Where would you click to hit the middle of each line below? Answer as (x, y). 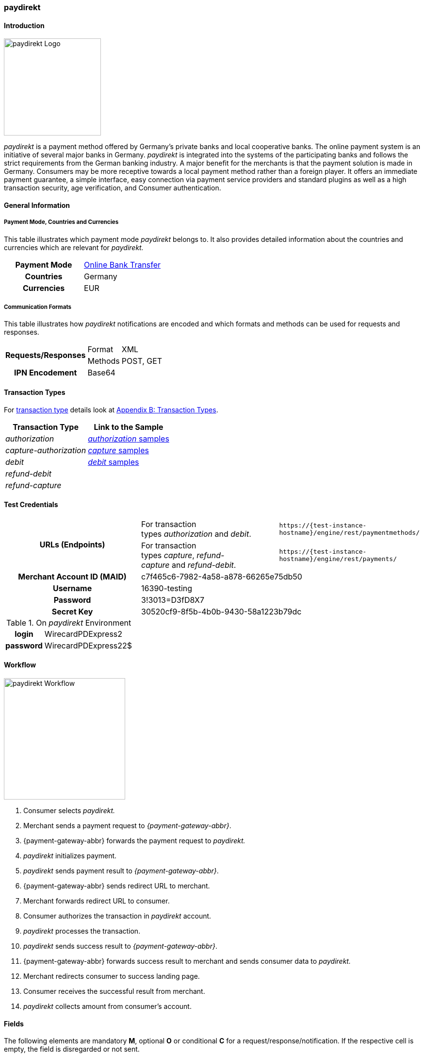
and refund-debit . (204, 565)
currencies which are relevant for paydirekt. (74, 247)
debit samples (114, 462)
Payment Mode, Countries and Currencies (61, 222)
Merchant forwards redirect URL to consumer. (97, 901)
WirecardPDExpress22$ (88, 645)
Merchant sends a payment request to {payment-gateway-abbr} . (127, 826)
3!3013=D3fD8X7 (173, 600)
